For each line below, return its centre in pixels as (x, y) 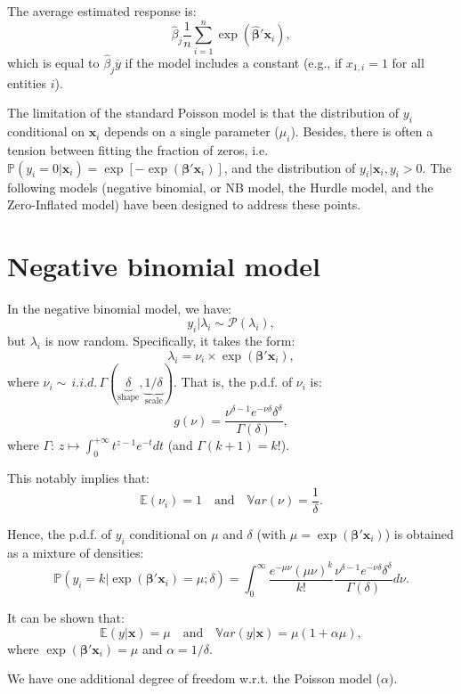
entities (27, 82)
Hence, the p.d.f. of (60, 533)
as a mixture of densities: (76, 552)
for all (408, 62)
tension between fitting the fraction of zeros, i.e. (138, 149)
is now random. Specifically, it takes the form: (170, 341)
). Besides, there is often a (362, 131)
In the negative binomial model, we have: (119, 308)
